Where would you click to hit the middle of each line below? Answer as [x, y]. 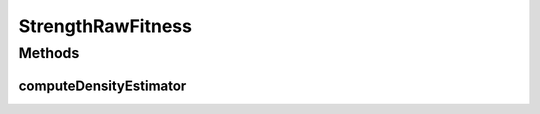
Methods [49, 53]
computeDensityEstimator [102, 85]
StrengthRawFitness [105, 26]
